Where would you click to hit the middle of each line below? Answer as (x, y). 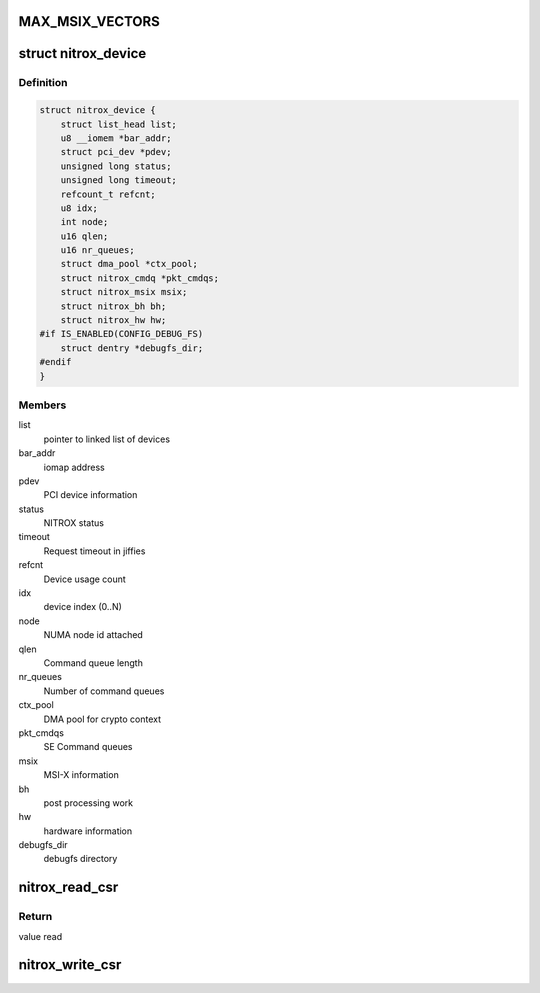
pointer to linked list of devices (106, 439)
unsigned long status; (116, 166)
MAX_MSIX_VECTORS (89, 21)
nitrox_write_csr (70, 965)
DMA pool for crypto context (102, 719)
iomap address (74, 467)
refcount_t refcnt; (108, 194)
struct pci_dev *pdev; (116, 152)
